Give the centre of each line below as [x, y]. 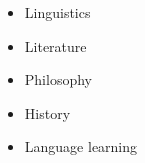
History [47, 112]
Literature [55, 45]
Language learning [81, 146]
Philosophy [58, 79]
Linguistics [57, 12]
